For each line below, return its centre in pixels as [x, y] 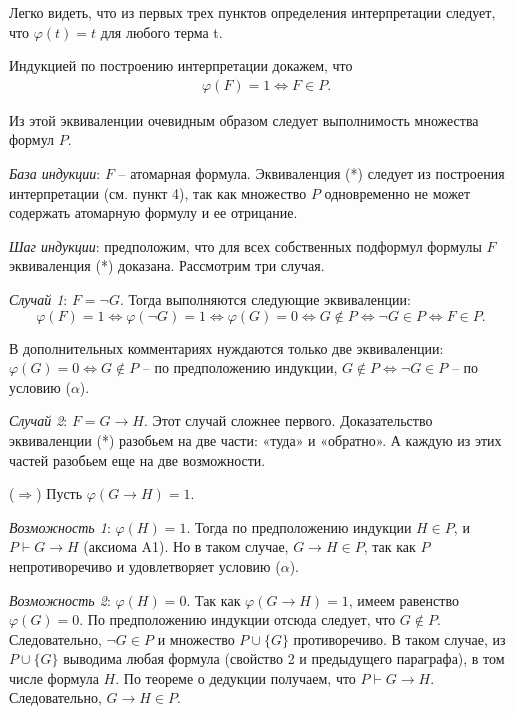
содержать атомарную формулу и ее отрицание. [153, 212]
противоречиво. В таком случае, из [399, 638]
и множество [196, 638]
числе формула [54, 677]
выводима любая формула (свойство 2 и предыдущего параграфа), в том [284, 658]
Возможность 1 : [60, 526]
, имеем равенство [403, 599]
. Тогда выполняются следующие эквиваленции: [265, 298]
